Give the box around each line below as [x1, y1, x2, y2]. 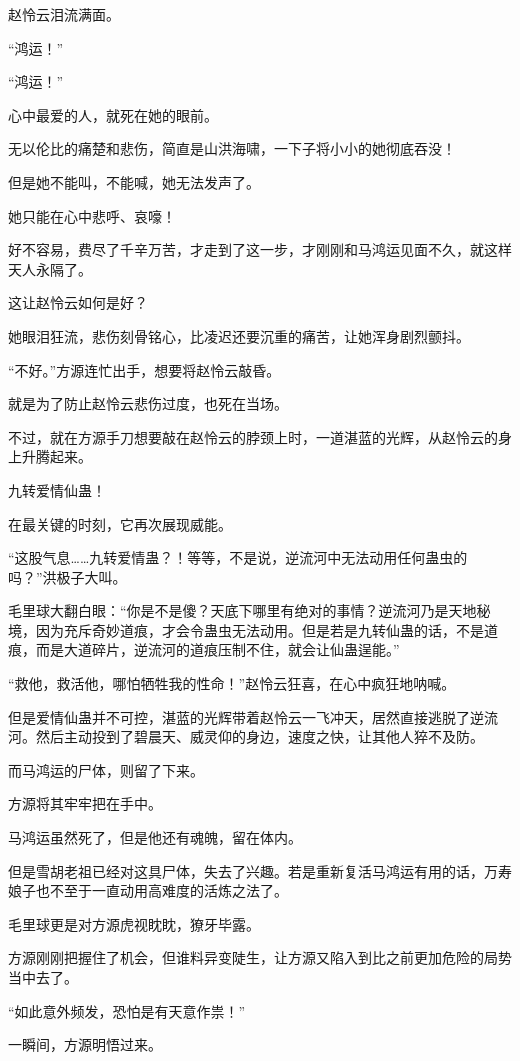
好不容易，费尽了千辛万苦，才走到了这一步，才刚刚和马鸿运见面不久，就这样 [8, 239, 512, 260]
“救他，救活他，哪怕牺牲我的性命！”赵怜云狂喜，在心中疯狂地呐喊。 [8, 673, 456, 694]
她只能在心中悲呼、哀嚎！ [8, 205, 176, 226]
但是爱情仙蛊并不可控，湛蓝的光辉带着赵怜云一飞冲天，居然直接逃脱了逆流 [8, 706, 498, 727]
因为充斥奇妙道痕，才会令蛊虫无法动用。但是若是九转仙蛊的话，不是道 [35, 619, 498, 640]
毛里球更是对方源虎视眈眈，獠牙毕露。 [8, 913, 260, 934]
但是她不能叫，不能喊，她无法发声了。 [8, 171, 260, 192]
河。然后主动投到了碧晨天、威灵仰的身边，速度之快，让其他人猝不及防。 [8, 726, 484, 747]
